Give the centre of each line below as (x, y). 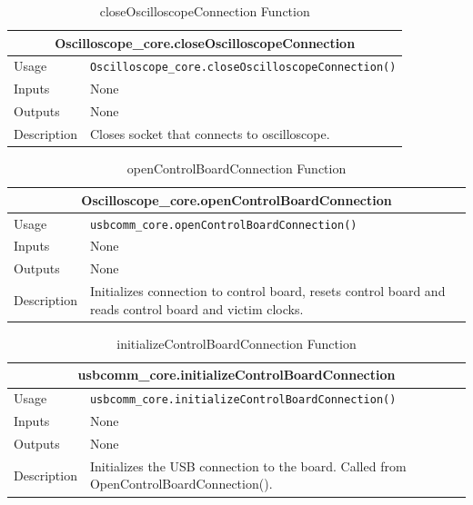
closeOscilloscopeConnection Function (205, 11)
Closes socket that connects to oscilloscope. (210, 134)
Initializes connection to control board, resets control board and (267, 291)
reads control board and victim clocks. (196, 308)
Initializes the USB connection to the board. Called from (248, 465)
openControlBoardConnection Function (236, 168)
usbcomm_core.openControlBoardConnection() (223, 225)
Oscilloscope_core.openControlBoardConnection (236, 199)
